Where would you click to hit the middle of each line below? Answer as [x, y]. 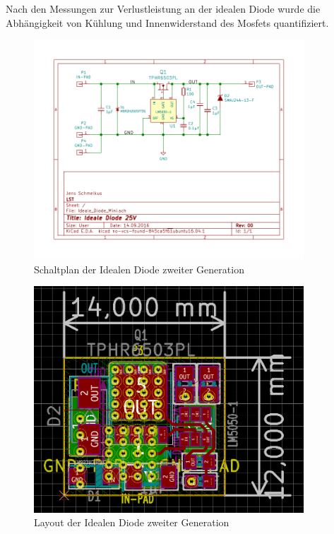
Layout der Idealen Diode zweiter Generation [132, 522]
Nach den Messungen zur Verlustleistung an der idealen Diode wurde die [163, 8]
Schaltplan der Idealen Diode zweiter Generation [139, 269]
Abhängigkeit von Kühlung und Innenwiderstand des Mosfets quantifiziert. [167, 22]
